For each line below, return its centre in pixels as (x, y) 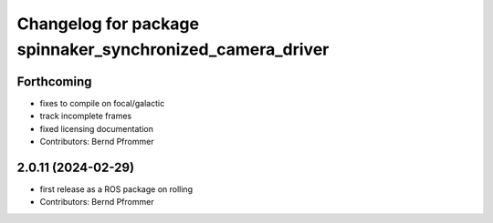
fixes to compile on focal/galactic (102, 103)
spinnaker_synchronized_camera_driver (173, 49)
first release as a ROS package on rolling (116, 189)
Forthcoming (54, 81)
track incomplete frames (86, 116)
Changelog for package (108, 24)
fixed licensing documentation (97, 128)
